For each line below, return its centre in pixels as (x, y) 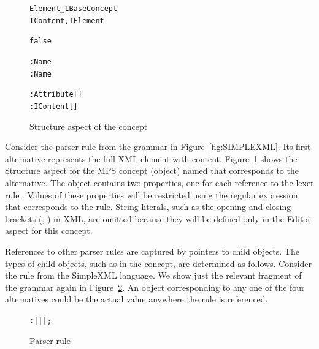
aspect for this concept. (49, 231)
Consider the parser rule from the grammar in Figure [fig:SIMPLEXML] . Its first (158, 147)
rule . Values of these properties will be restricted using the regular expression (152, 194)
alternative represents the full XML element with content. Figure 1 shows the (151, 158)
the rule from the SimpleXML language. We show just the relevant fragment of (153, 275)
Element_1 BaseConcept (74, 9)
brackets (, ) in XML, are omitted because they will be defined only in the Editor (158, 218)
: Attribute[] (56, 95)
